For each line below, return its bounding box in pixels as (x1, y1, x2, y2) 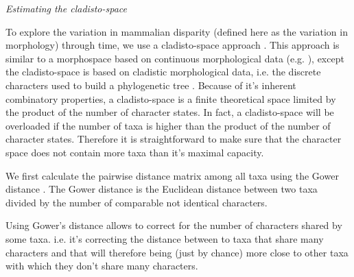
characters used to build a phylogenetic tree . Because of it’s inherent (5, 77, 296, 92)
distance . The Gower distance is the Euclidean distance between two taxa (5, 182, 318, 196)
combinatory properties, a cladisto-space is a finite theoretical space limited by (5, 91, 336, 106)
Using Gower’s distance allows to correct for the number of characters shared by (5, 218, 342, 232)
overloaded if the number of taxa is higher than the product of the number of (5, 118, 331, 132)
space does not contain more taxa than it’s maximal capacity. (5, 145, 264, 159)
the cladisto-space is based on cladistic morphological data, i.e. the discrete (5, 64, 321, 79)
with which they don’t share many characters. (5, 258, 198, 273)
